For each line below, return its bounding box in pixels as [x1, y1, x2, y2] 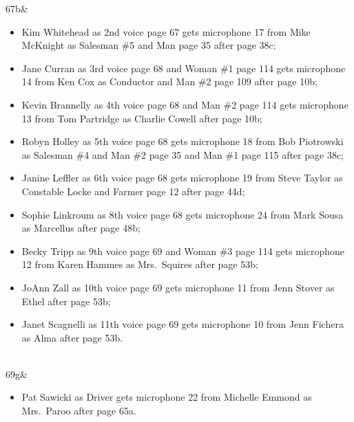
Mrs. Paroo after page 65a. [21, 403, 136, 418]
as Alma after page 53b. [21, 330, 123, 344]
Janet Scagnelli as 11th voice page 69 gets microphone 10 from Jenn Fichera [21, 317, 344, 331]
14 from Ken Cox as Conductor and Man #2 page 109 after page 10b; [21, 74, 317, 89]
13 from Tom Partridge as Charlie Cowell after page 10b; [21, 111, 262, 125]
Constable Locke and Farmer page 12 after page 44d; [21, 184, 245, 198]
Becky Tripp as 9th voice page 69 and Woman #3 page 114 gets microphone [21, 243, 345, 258]
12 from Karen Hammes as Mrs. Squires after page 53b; [21, 257, 258, 271]
